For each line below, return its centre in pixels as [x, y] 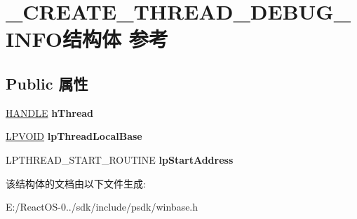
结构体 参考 [115, 39]
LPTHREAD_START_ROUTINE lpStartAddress [120, 159]
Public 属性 [47, 83]
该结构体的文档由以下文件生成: [76, 183]
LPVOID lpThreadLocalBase [74, 136]
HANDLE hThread [50, 112]
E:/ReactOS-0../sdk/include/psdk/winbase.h [102, 207]
